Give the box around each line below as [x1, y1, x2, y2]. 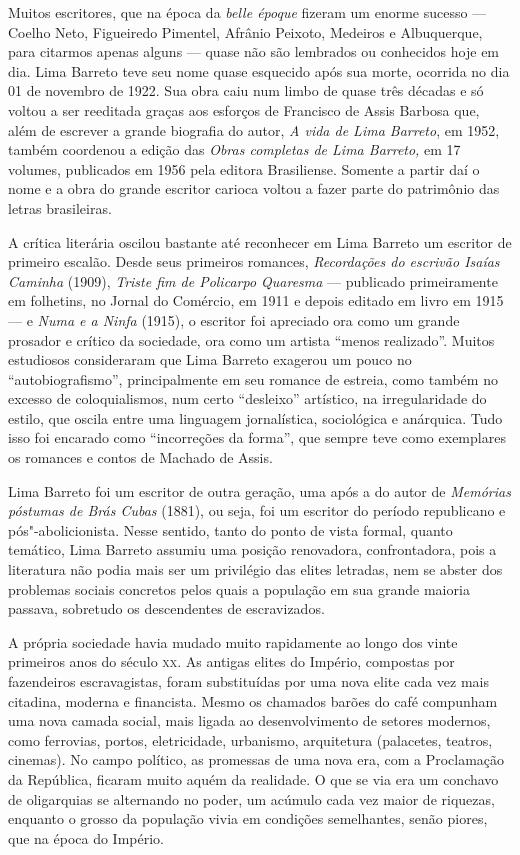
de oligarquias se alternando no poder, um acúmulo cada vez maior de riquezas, [8, 788, 495, 809]
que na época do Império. [8, 827, 164, 848]
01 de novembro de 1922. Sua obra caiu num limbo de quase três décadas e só [8, 80, 484, 101]
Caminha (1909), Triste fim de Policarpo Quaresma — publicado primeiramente [8, 270, 498, 291]
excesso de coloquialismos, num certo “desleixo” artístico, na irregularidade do [8, 388, 487, 409]
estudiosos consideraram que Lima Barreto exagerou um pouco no [8, 349, 412, 370]
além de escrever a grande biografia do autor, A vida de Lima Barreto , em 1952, [8, 119, 500, 140]
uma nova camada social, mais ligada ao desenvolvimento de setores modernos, [8, 710, 491, 731]
